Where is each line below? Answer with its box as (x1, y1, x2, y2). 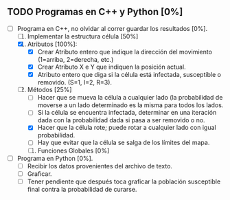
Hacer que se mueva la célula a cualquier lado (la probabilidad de (37, 93, 223, 102)
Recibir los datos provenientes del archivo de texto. (27, 162, 173, 170)
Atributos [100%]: (27, 40, 78, 48)
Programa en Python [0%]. (16, 154, 93, 162)
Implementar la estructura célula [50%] (27, 32, 139, 41)
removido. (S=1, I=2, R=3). (37, 78, 112, 87)
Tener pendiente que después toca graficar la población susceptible (27, 177, 221, 186)
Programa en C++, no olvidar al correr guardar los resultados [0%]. (16, 24, 208, 32)
